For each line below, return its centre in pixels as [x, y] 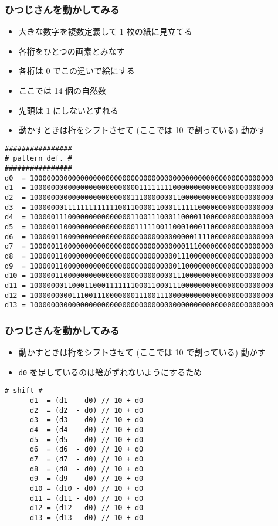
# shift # [24, 391]
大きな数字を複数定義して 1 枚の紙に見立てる [105, 31]
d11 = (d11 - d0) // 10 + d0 [87, 498]
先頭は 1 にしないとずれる [68, 110]
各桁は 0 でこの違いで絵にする [77, 71]
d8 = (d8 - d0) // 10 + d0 [87, 469]
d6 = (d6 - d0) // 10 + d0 [87, 449]
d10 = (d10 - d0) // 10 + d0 [87, 488]
